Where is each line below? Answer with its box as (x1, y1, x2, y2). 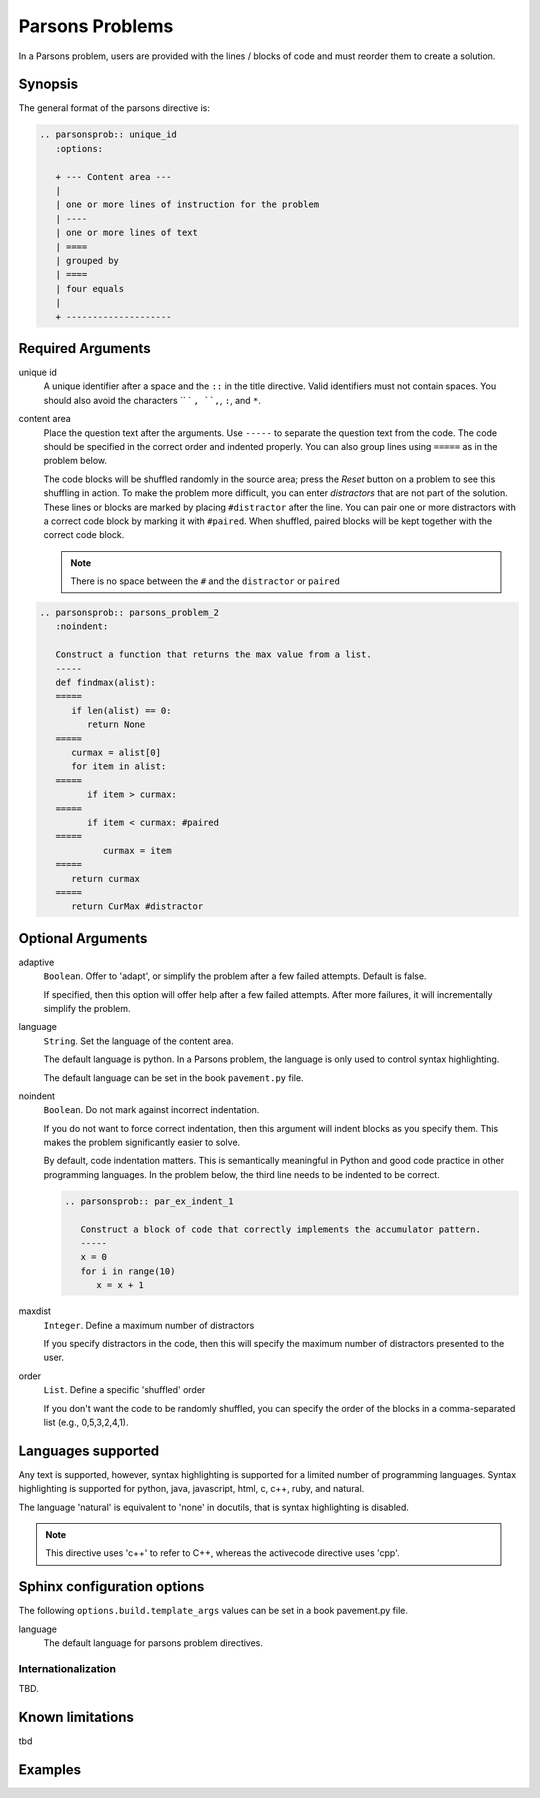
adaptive (18, 956, 55, 968)
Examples (18, 1761, 82, 1778)
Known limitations (18, 1709, 134, 1726)
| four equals (55, 283, 125, 294)
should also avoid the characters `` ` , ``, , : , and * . (43, 394, 262, 406)
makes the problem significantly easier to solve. (43, 1136, 241, 1149)
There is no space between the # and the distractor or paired (70, 575, 340, 587)
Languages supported (18, 1442, 160, 1459)
